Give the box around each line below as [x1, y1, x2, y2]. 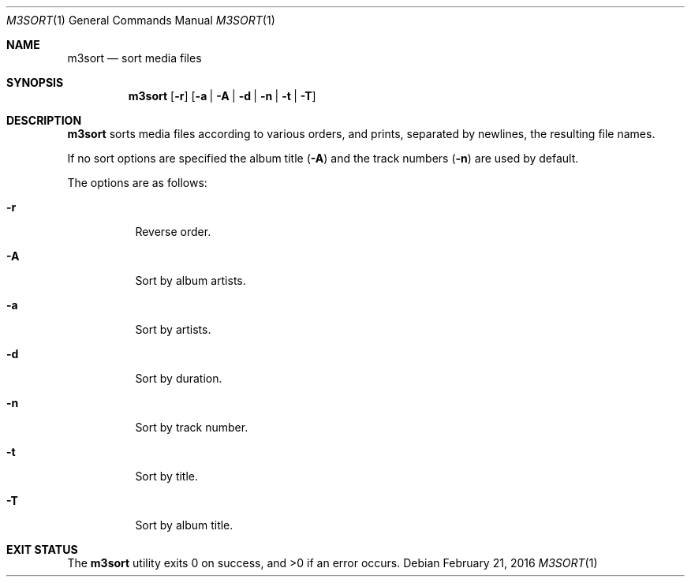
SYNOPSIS [6, 76, 64, 89]
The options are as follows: [67, 176, 207, 189]
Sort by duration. [135, 372, 222, 385]
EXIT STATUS [6, 543, 78, 556]
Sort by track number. [135, 420, 248, 434]
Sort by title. [135, 469, 199, 483]
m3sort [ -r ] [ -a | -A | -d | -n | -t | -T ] [128, 89, 316, 103]
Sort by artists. [135, 323, 211, 336]
